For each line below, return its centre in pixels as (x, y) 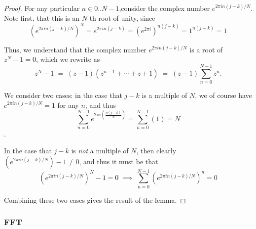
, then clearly (156, 150)
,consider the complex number (165, 8)
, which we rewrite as (68, 59)
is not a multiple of (100, 150)
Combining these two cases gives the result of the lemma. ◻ (95, 200)
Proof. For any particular (42, 8)
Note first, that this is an (42, 18)
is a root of (206, 49)
